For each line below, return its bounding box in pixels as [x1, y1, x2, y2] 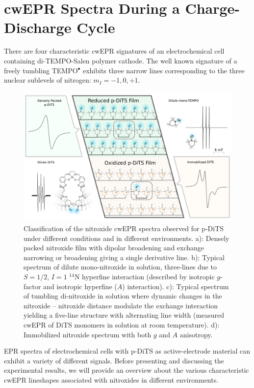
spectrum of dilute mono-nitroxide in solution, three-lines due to [24, 262, 217, 272]
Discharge [4, 17, 72, 37]
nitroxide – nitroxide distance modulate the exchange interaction [24, 300, 218, 310]
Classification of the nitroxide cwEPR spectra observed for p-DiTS [24, 223, 224, 234]
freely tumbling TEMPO [4, 65, 78, 75]
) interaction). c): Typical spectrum [122, 281, 229, 291]
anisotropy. [179, 329, 213, 339]
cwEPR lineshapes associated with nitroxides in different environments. [4, 374, 219, 385]
